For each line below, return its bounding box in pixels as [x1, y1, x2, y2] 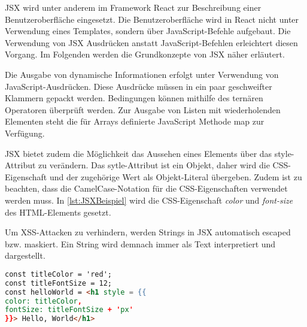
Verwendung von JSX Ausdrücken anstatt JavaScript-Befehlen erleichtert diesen [5, 36, 298, 49]
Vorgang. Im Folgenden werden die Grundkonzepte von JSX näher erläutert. [5, 48, 285, 60]
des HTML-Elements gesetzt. [5, 205, 111, 218]
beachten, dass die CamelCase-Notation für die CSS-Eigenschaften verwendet [5, 182, 288, 195]
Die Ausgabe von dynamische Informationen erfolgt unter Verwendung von [5, 68, 279, 80]
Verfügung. [5, 126, 45, 139]
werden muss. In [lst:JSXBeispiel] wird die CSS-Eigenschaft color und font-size [5, 193, 293, 206]
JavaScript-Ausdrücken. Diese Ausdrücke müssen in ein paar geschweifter [5, 80, 272, 92]
